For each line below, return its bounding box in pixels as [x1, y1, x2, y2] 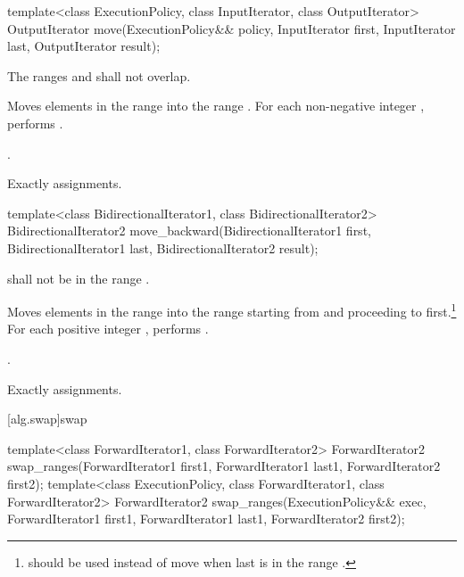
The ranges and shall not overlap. [7, 66, 191, 85]
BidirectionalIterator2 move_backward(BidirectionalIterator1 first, [7, 221, 371, 240]
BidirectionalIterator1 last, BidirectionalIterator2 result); [7, 238, 319, 257]
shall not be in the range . [7, 268, 150, 287]
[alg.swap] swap [7, 409, 87, 428]
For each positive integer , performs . [7, 319, 209, 338]
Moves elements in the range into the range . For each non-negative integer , [7, 96, 425, 115]
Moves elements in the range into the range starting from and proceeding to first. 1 [7, 300, 457, 320]
